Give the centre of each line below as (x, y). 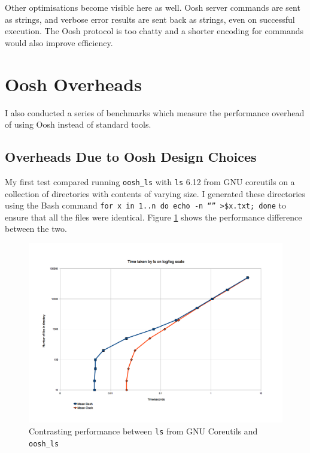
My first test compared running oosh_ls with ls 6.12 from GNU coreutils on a (150, 181)
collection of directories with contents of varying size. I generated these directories (155, 193)
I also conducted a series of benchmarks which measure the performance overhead (155, 112)
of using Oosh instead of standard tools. (78, 124)
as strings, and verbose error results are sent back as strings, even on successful (150, 19)
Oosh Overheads (73, 84)
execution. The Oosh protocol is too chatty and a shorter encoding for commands (154, 31)
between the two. (36, 229)
